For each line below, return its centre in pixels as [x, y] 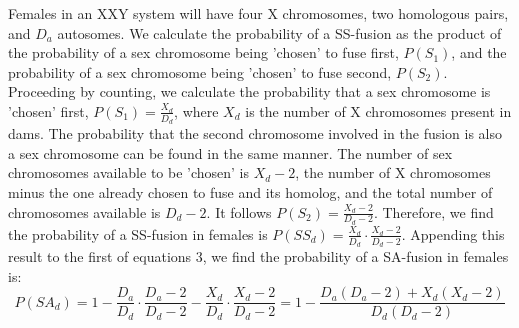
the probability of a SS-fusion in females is [138, 233]
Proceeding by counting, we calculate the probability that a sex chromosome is [249, 91]
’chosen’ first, [48, 110]
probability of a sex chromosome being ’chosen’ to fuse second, [200, 71]
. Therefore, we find [433, 211]
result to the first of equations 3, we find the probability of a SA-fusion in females [258, 256]
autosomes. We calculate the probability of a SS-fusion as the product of [279, 32]
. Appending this [453, 233]
